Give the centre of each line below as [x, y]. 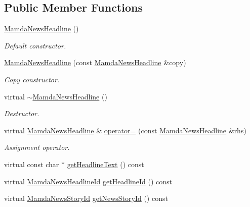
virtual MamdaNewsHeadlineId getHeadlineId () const [88, 181]
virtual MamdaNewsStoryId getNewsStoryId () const [86, 198]
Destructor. [22, 113]
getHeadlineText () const [106, 164]
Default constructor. [35, 45]
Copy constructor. [32, 79]
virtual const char [32, 164]
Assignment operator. [37, 147]
